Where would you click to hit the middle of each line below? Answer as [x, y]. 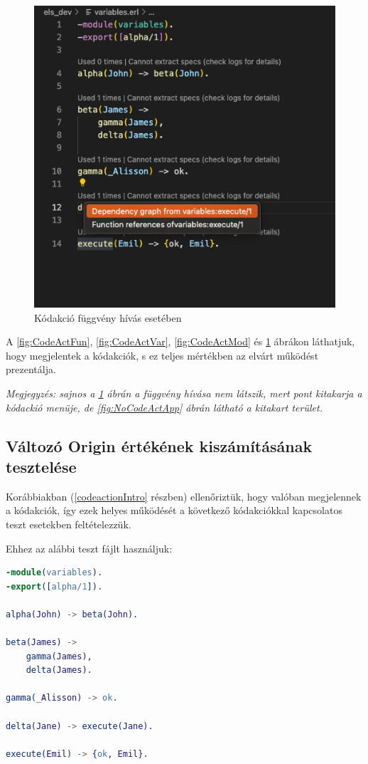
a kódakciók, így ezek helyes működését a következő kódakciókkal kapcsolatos [174, 510]
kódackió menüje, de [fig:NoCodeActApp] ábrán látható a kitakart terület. [164, 407]
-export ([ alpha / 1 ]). [54, 586]
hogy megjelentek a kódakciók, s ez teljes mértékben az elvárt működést [162, 355]
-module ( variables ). [54, 573]
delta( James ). [59, 670]
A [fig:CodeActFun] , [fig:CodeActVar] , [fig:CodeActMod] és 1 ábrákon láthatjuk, [180, 341]
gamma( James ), [59, 656]
